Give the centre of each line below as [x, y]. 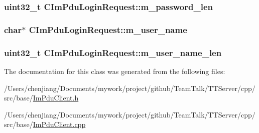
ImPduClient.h [56, 98]
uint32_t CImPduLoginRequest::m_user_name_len [113, 52]
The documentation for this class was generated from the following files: [115, 71]
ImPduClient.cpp [59, 124]
